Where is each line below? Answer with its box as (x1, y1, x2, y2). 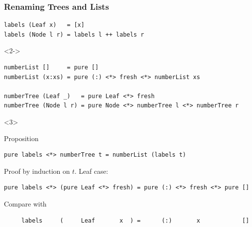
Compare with (4, 198, 47, 208)
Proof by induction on (4, 165, 70, 176)
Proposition (4, 133, 39, 143)
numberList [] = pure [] (4, 64, 99, 71)
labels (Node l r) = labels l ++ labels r (4, 31, 144, 38)
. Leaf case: (74, 165, 108, 176)
